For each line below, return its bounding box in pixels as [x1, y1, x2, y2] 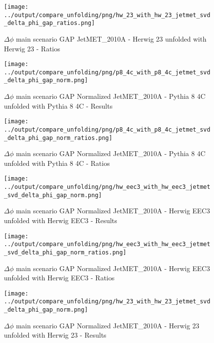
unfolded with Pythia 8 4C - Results [4, 100, 113, 111]
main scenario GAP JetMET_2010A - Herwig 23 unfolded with [16, 33, 207, 44]
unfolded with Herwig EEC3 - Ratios [4, 273, 115, 283]
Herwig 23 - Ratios [4, 43, 61, 53]
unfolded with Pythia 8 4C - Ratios [4, 158, 110, 168]
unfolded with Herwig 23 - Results [4, 330, 107, 340]
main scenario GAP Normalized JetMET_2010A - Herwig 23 [16, 320, 199, 330]
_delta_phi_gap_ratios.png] [4, 20, 95, 27]
